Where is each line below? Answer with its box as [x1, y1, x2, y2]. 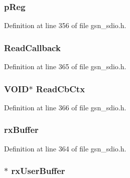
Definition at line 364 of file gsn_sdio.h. [4, 143, 126, 153]
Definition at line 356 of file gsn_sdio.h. [4, 20, 126, 31]
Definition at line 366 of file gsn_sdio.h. [4, 102, 126, 112]
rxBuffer [4, 123, 39, 136]
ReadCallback [4, 41, 61, 54]
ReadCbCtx [36, 82, 85, 95]
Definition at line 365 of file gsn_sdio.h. [4, 61, 126, 72]
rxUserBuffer [11, 164, 65, 177]
